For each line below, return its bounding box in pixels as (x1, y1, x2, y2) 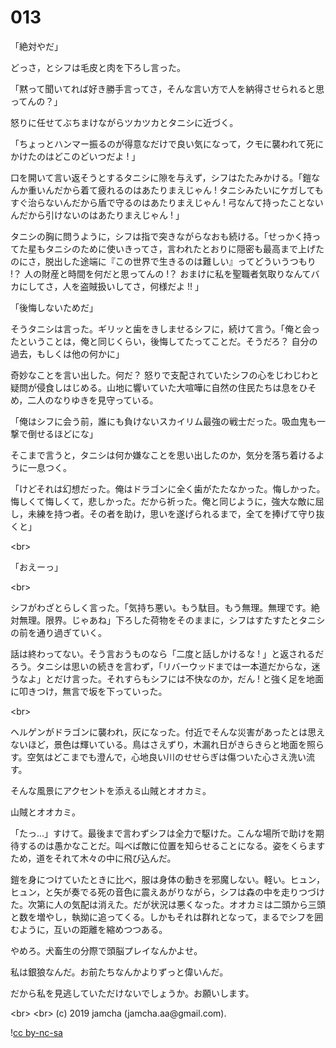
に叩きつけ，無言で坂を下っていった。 (10, 685, 168, 697)
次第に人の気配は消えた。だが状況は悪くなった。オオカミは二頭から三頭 (27, 898, 326, 910)
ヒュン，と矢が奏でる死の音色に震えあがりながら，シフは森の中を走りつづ (10, 886, 317, 898)
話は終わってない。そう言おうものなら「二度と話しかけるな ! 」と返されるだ (10, 647, 325, 660)
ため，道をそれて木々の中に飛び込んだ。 (10, 852, 177, 864)
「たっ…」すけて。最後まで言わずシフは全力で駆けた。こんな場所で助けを (10, 827, 316, 839)
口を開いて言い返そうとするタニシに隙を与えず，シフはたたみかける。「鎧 (10, 171, 312, 183)
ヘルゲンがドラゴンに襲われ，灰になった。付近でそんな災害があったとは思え (10, 726, 326, 738)
